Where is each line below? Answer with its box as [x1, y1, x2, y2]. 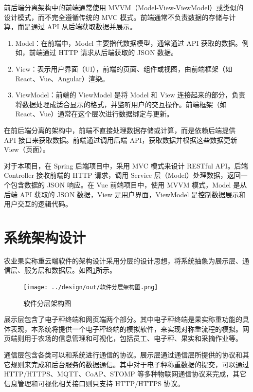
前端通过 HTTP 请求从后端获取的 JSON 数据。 [29, 47, 178, 57]
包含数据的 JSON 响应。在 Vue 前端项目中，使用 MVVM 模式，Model [10, 179, 231, 189]
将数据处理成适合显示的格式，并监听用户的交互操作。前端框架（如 [15, 99, 227, 109]
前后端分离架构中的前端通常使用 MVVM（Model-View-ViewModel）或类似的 [4, 2, 244, 12]
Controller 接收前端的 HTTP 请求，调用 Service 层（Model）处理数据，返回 [4, 170, 241, 180]
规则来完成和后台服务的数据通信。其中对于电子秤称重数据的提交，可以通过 [10, 359, 249, 369]
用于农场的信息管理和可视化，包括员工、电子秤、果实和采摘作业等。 [24, 333, 242, 343]
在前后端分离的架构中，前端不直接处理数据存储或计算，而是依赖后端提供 [4, 125, 235, 135]
